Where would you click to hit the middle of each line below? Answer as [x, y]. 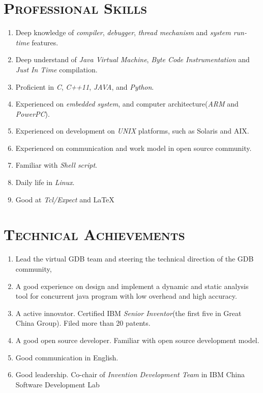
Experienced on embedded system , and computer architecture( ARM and [127, 104]
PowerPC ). [33, 113]
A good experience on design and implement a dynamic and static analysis [132, 286]
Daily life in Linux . [45, 182]
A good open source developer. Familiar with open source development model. [137, 340]
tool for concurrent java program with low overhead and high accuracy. [126, 296]
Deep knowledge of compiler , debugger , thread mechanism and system [123, 32]
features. [45, 42]
